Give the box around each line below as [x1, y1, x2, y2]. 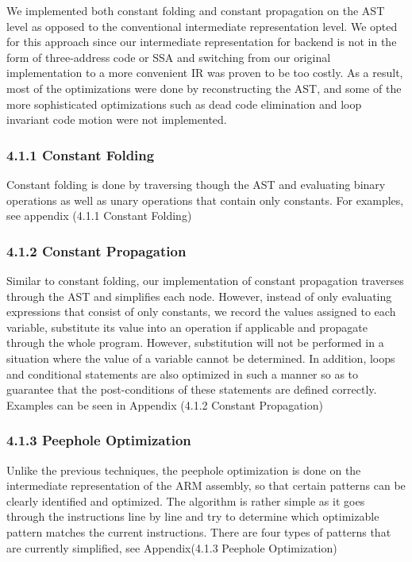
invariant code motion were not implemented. [6, 111, 227, 128]
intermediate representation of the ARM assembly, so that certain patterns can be [6, 477, 406, 494]
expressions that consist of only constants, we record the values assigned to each [6, 303, 396, 320]
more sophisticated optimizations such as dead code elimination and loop [6, 95, 362, 112]
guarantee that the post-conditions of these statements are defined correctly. [6, 381, 377, 398]
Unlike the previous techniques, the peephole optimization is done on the [6, 461, 361, 478]
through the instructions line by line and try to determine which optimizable [6, 508, 379, 525]
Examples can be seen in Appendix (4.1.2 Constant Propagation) [6, 396, 323, 413]
